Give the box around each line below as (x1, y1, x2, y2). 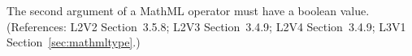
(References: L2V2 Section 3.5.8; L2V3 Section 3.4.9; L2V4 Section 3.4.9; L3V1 (7, 18, 406, 34)
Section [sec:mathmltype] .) (7, 34, 141, 50)
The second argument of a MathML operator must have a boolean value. (7, 2, 370, 18)
